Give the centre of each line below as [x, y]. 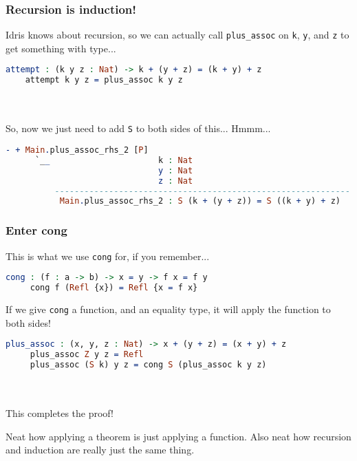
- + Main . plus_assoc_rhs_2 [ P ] [77, 150]
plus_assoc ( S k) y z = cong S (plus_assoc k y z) [148, 364]
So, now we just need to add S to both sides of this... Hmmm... [138, 128]
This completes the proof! [60, 413]
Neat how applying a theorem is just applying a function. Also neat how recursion [178, 436]
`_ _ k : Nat [114, 160]
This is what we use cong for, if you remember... [108, 256]
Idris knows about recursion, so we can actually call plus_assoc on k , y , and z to [177, 35]
